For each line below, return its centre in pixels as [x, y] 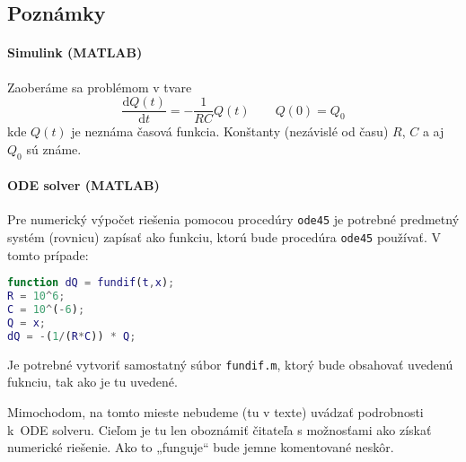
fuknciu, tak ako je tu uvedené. [92, 382]
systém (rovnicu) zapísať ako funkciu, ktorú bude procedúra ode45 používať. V [224, 237]
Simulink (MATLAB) [75, 52]
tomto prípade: [48, 254]
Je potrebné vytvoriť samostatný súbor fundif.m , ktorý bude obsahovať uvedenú [230, 364]
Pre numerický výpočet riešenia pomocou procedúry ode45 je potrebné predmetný [233, 219]
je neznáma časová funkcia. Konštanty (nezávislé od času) [230, 131]
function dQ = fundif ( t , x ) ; [91, 283]
